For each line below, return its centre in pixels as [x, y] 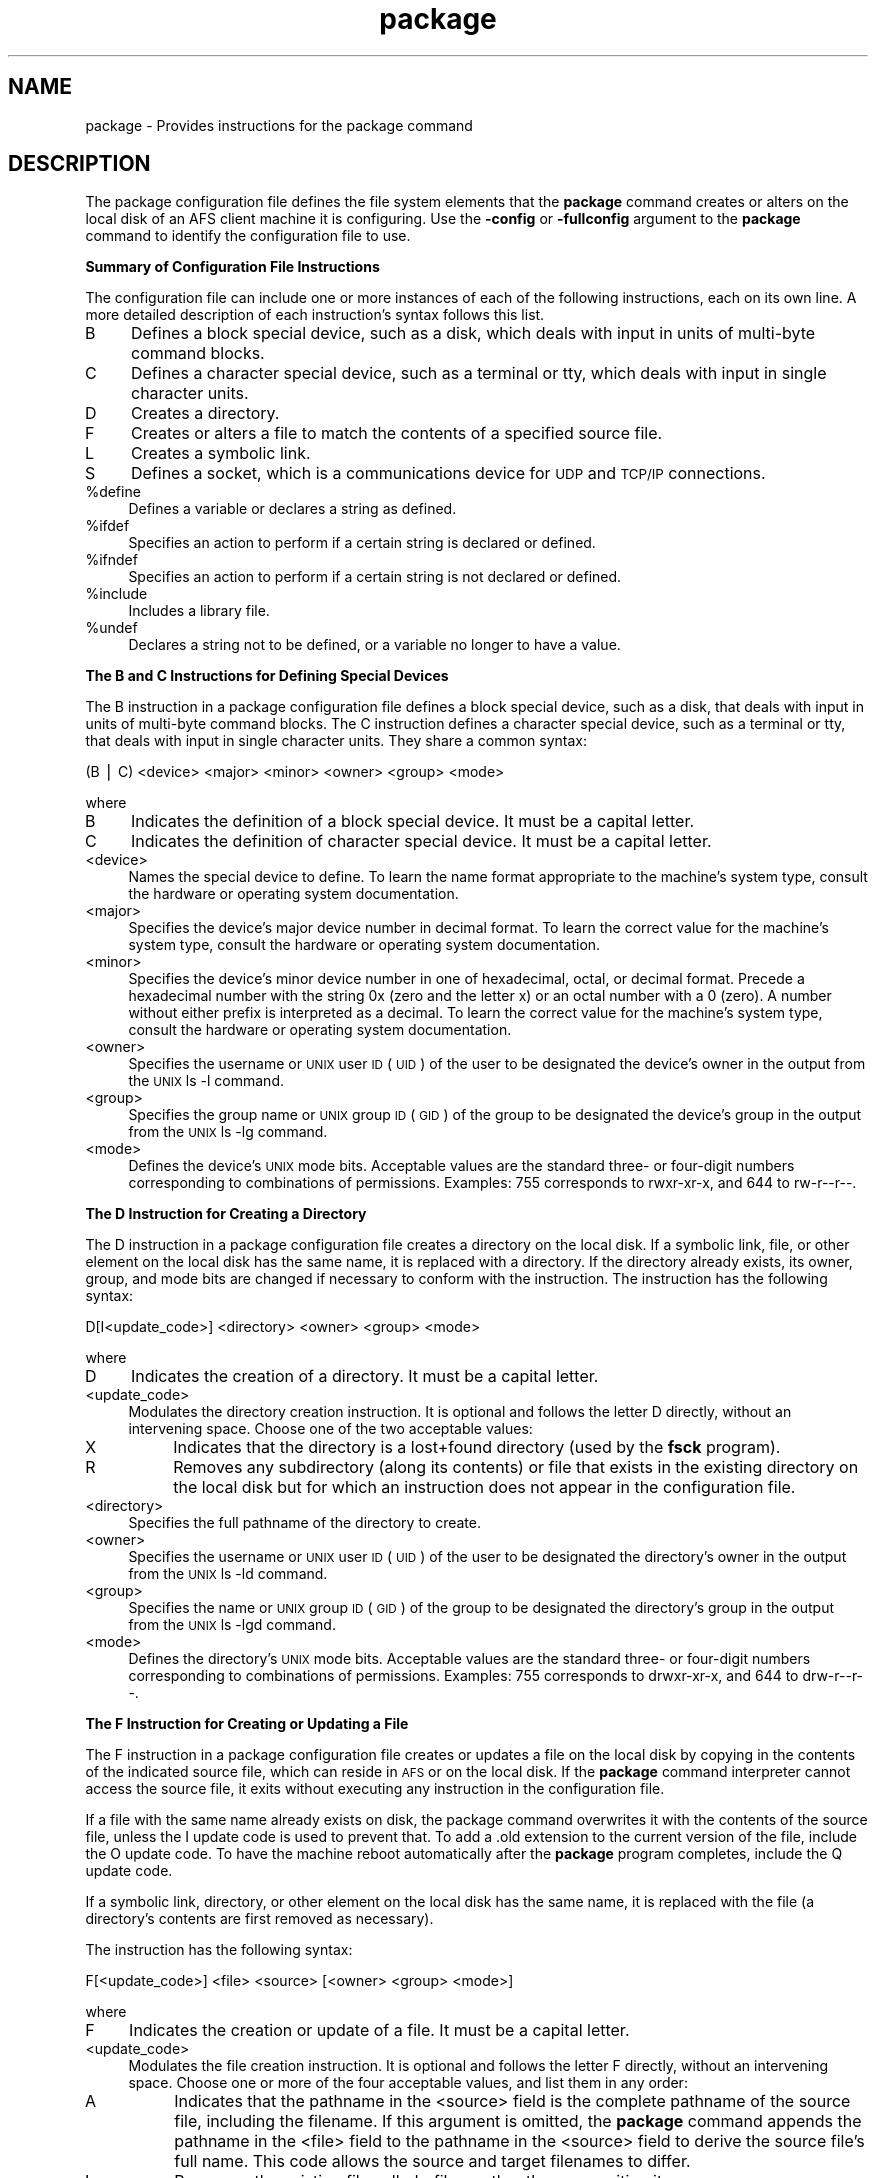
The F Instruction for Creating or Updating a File [247, 1724]
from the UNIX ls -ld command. [228, 1574]
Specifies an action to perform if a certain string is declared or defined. [362, 543]
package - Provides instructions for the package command [279, 125]
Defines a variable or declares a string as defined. [292, 509]
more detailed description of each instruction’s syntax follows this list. [315, 315]
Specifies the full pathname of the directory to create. [304, 1523]
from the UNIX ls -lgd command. [232, 1625]
